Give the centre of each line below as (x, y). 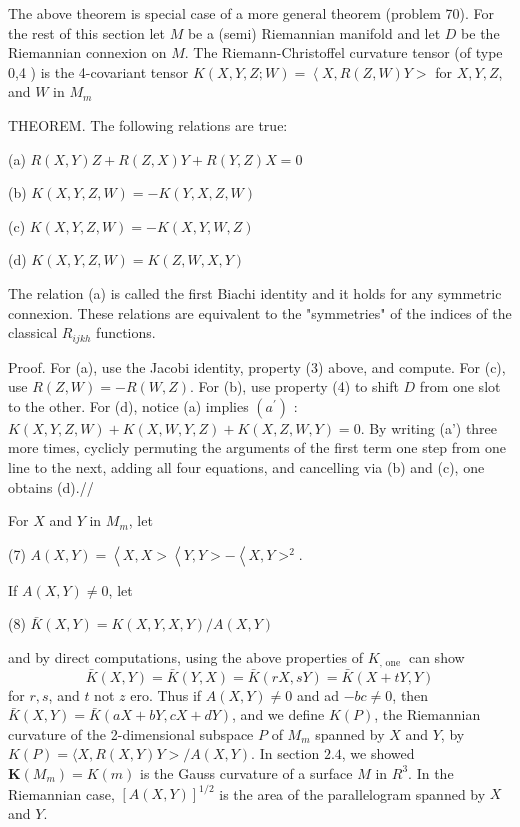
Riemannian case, (61, 793)
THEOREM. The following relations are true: (148, 124)
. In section (285, 753)
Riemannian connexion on (87, 52)
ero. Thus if (166, 694)
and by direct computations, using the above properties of (186, 656)
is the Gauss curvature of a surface (246, 772)
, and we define (278, 714)
